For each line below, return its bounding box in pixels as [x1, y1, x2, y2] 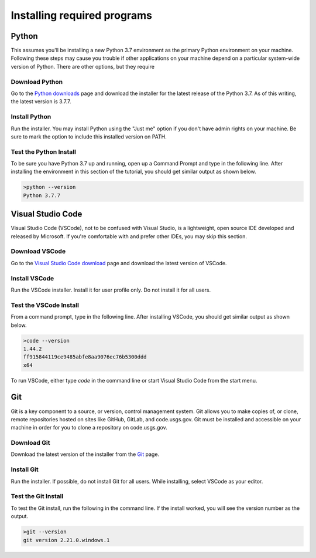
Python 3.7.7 [23, 192, 61, 199]
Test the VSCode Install [11, 301, 79, 309]
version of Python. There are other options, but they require [11, 63, 155, 70]
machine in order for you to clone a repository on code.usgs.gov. [11, 424, 167, 431]
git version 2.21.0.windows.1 [23, 537, 110, 543]
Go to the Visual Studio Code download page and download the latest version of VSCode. [11, 259, 227, 266]
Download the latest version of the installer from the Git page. [11, 451, 160, 458]
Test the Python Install [11, 147, 76, 155]
